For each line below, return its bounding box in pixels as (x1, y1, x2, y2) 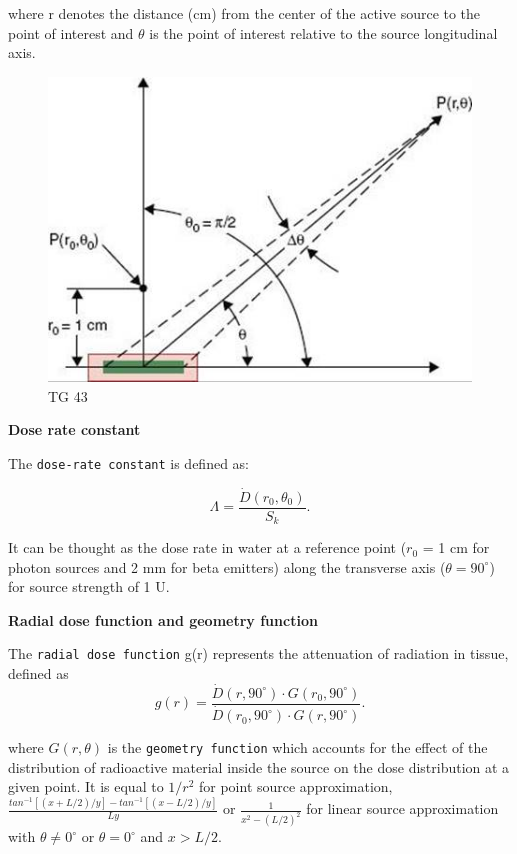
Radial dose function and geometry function (8, 609, 318, 630)
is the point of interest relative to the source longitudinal (149, 22, 498, 43)
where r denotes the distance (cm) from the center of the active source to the (8, 3, 481, 23)
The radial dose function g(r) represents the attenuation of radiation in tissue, (8, 643, 509, 664)
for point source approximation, (198, 776, 393, 797)
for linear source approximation (306, 798, 499, 819)
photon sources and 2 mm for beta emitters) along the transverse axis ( (8, 556, 446, 577)
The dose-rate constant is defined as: (8, 452, 250, 473)
